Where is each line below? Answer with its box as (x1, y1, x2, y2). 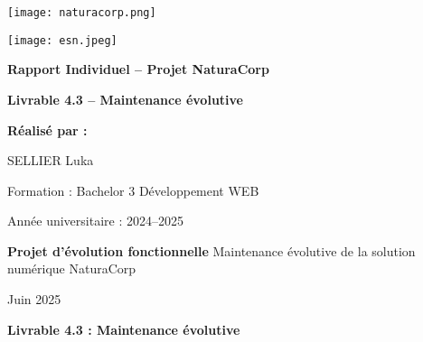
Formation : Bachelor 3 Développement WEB (7, 180, 259, 199)
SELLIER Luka (7, 151, 94, 170)
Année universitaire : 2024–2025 (7, 211, 183, 230)
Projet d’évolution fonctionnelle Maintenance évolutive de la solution (7, 241, 416, 260)
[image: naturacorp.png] (7, 6, 156, 19)
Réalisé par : (7, 120, 88, 139)
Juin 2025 (7, 290, 61, 309)
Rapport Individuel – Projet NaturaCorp (7, 60, 269, 79)
